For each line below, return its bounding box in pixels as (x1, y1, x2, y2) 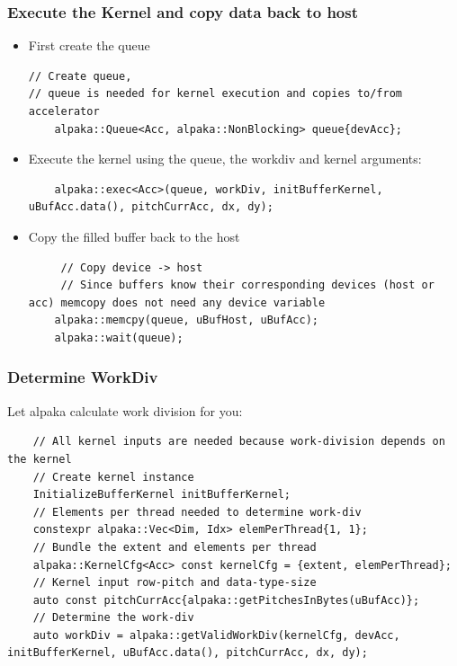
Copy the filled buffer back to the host (28, 226, 240, 245)
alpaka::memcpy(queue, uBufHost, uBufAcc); (54, 314, 318, 327)
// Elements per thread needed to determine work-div (32, 505, 362, 519)
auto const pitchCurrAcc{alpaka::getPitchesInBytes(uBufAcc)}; (32, 593, 420, 607)
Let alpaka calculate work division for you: (7, 401, 243, 420)
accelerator (28, 105, 100, 118)
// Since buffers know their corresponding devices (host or (60, 279, 435, 292)
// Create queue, (28, 69, 132, 83)
